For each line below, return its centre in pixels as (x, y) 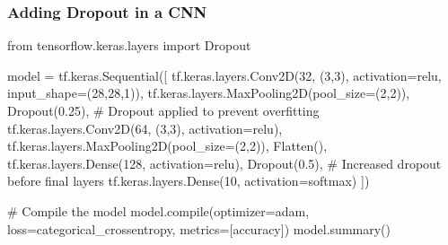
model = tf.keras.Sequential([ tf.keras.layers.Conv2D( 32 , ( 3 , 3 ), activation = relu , (224, 75)
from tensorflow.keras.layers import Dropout (129, 45)
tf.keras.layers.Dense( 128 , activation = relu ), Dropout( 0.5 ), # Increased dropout (224, 163)
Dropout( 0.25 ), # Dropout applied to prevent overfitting (163, 110)
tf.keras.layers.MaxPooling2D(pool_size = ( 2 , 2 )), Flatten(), (167, 146)
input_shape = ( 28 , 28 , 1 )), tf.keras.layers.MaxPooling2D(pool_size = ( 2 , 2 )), (209, 93)
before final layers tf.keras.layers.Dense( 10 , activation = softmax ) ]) (189, 181)
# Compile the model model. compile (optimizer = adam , (158, 210)
